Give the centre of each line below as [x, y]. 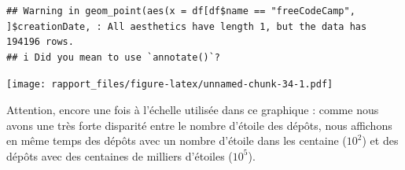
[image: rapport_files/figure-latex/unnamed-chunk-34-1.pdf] [170, 85]
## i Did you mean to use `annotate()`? [114, 57]
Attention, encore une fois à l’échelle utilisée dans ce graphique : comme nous [193, 110]
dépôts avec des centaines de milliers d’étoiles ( [120, 155]
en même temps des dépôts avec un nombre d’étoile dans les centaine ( [177, 140]
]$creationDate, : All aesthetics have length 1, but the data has [187, 26]
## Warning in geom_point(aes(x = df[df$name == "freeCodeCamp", [181, 11]
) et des [380, 140]
